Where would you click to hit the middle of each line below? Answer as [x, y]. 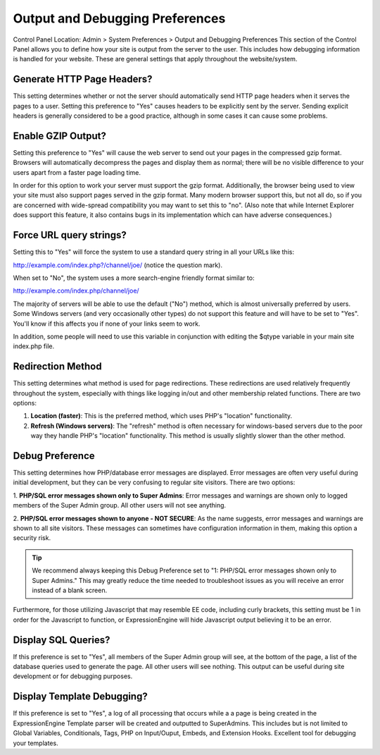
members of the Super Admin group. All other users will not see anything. [120, 505]
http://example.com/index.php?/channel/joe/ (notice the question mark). [118, 265]
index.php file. [34, 346]
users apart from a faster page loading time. [77, 172]
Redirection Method [57, 367]
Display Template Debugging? [80, 697]
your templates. [36, 743]
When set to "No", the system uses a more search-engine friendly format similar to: [134, 278]
